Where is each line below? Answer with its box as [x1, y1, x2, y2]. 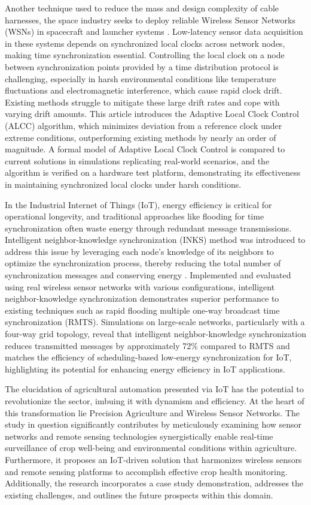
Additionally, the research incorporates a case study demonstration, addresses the [5, 477, 304, 489]
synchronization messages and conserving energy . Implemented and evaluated [5, 269, 291, 281]
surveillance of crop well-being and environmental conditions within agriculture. [5, 441, 297, 454]
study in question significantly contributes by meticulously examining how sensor [5, 418, 302, 431]
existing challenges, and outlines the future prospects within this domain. [5, 488, 273, 501]
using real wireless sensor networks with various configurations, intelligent [5, 280, 275, 293]
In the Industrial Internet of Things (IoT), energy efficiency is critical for [5, 198, 272, 211]
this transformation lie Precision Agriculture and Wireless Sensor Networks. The [5, 406, 300, 419]
